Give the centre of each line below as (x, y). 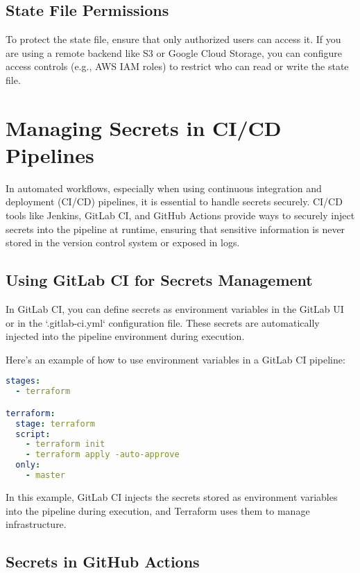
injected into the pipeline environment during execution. (125, 336)
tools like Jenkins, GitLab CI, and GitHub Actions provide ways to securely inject (180, 215)
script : (33, 434)
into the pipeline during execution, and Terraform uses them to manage (158, 510)
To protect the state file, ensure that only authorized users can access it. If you (173, 39)
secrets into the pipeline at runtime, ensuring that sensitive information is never (175, 229)
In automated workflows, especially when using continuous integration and (164, 188)
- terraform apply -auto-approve (102, 455)
